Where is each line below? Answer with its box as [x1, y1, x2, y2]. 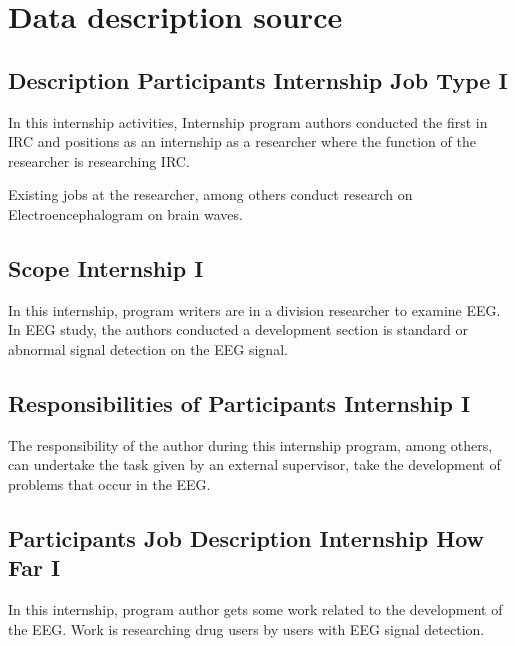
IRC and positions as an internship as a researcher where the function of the [8, 131, 476, 152]
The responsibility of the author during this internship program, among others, [8, 434, 493, 455]
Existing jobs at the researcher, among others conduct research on [8, 184, 413, 205]
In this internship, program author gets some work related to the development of [8, 599, 503, 620]
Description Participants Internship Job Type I [8, 64, 508, 95]
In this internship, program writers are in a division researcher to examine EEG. [8, 299, 501, 320]
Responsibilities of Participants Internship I [8, 387, 471, 418]
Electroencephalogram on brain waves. [8, 203, 243, 224]
